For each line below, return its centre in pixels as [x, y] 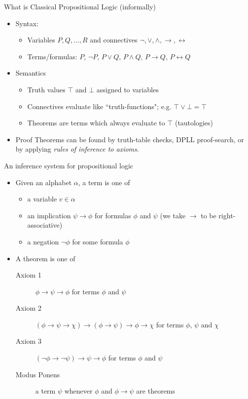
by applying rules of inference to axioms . [77, 149]
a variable [42, 199]
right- [227, 215]
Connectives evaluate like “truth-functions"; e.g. [99, 106]
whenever [78, 391]
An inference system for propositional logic [69, 165]
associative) [45, 225]
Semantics [31, 73]
